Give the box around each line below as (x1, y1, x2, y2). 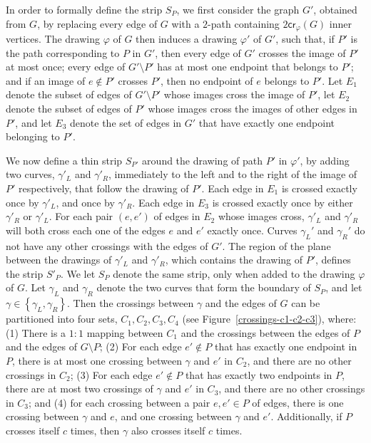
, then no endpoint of (161, 73, 253, 88)
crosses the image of (258, 45, 346, 60)
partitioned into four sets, (6, 311, 118, 326)
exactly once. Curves (207, 222, 298, 237)
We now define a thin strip (6, 152, 123, 167)
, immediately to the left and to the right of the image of (108, 167, 357, 182)
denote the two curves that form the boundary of (96, 280, 311, 295)
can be (291, 296, 320, 311)
